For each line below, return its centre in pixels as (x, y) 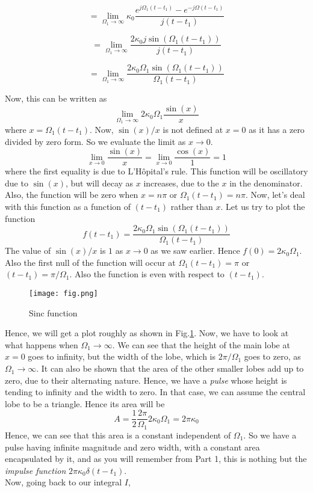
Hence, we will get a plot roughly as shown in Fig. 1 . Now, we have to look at (147, 333)
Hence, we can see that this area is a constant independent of (118, 435)
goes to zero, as (272, 356)
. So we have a (270, 435)
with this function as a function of (68, 206)
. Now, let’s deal (275, 195)
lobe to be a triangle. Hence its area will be (85, 403)
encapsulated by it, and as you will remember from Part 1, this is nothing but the (156, 459)
